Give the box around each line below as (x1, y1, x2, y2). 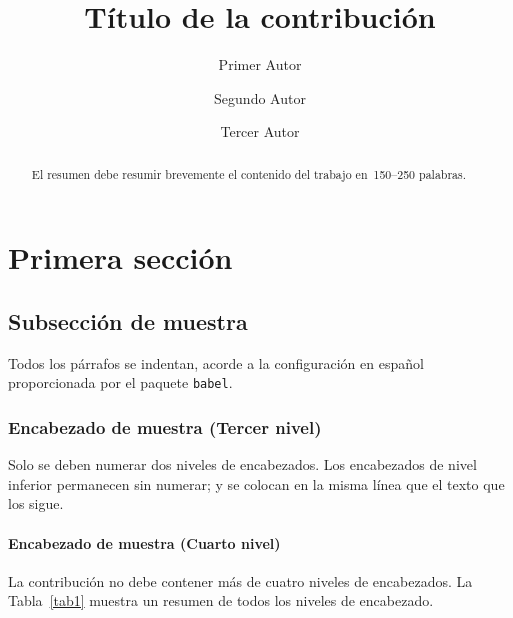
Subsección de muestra (8, 305, 248, 336)
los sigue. (8, 493, 64, 514)
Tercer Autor (220, 121, 300, 142)
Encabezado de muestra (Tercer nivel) (8, 414, 322, 439)
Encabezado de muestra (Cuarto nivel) (8, 532, 281, 553)
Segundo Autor (214, 87, 306, 108)
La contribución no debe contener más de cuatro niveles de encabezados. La (8, 570, 473, 591)
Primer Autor (218, 54, 302, 75)
